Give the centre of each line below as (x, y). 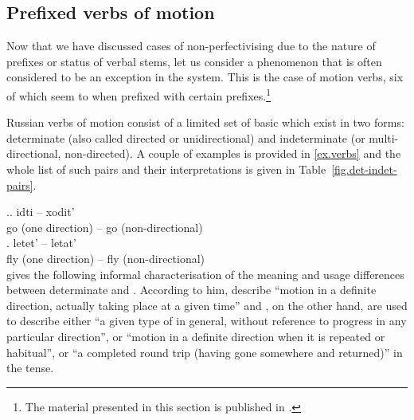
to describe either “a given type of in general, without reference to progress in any (207, 321)
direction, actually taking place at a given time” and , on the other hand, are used (207, 305)
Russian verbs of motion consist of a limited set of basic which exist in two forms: (205, 122)
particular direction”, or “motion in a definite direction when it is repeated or (196, 336)
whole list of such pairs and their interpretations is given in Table (166, 169)
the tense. (30, 368)
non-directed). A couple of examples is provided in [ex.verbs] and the (233, 153)
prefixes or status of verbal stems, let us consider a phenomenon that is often (194, 61)
